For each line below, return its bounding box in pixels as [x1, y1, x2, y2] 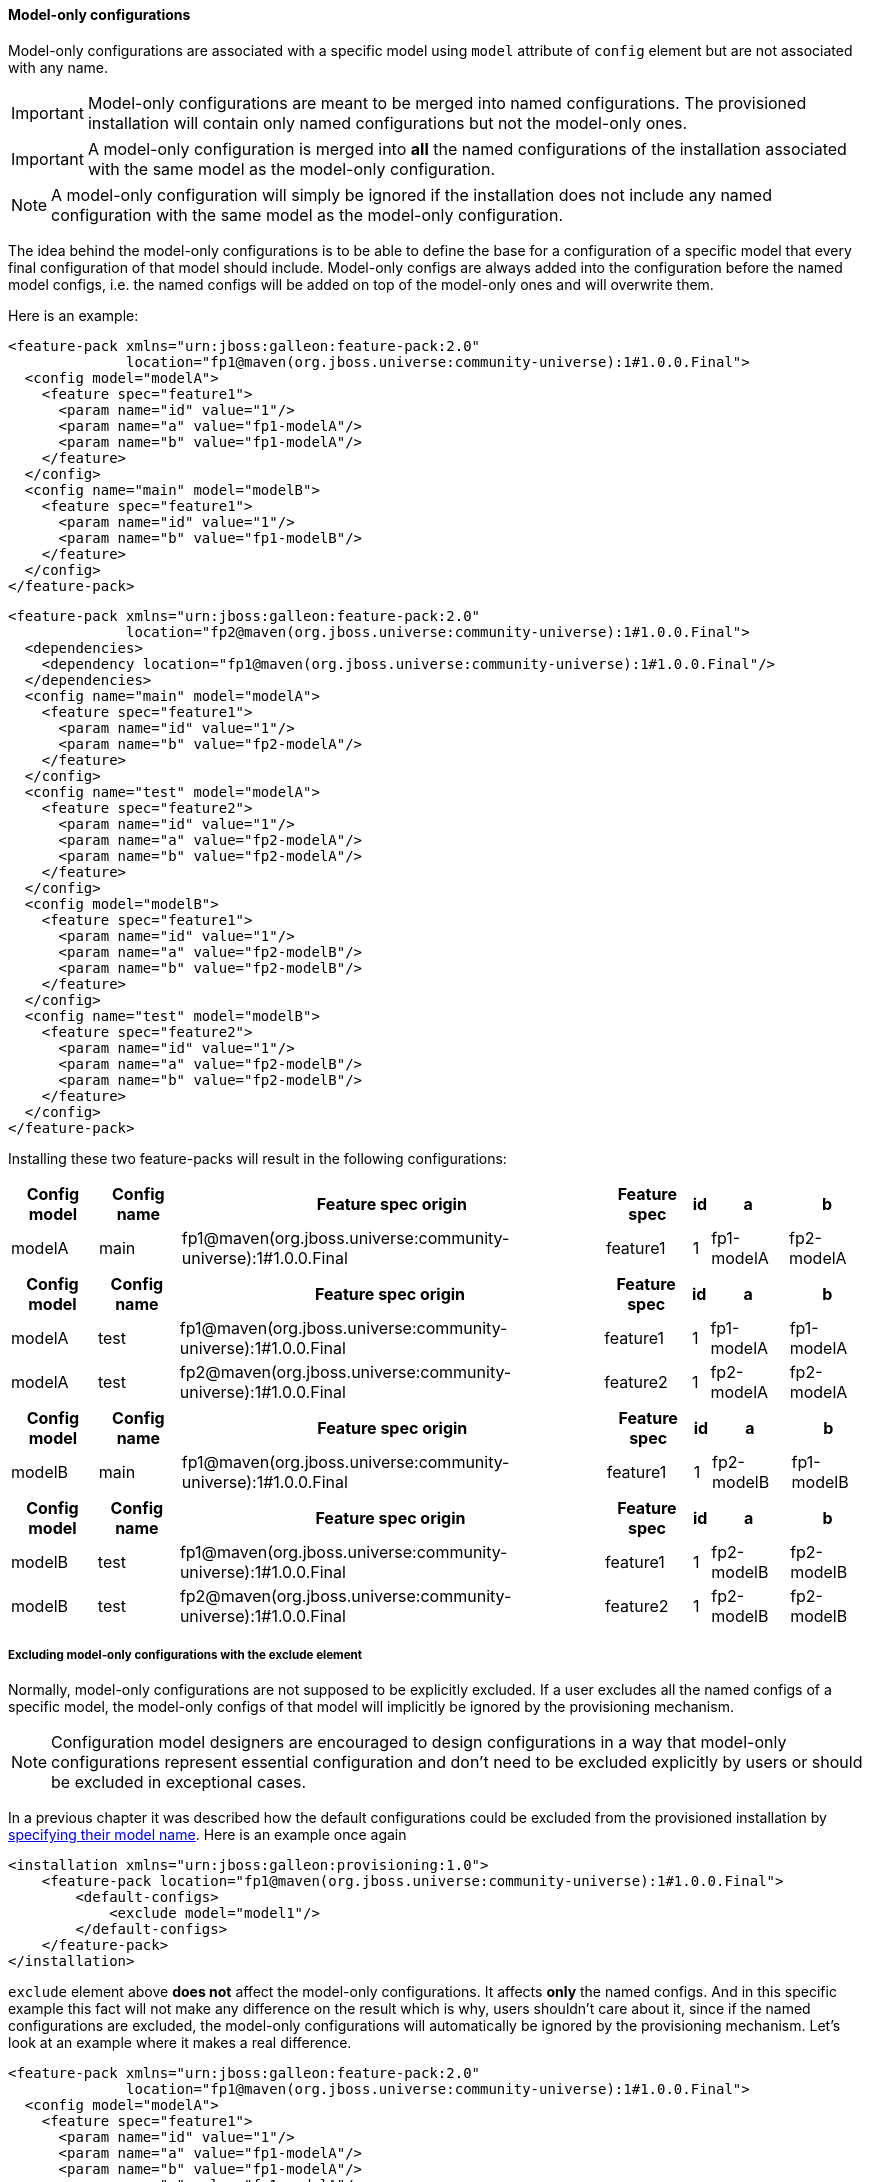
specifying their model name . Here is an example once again [8, 1826, 407, 1844]
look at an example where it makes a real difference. [8, 2034, 352, 2052]
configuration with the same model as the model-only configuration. [51, 204, 563, 225]
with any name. [8, 58, 108, 76]
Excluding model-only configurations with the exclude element [8, 1648, 363, 1662]
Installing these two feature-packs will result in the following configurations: [8, 1149, 507, 1167]
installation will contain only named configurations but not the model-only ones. [87, 112, 688, 133]
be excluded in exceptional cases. [51, 1772, 306, 1793]
